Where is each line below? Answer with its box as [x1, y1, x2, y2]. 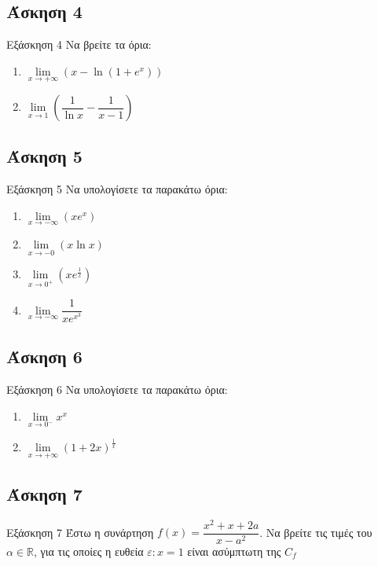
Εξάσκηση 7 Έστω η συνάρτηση [6, 524, 154, 540]
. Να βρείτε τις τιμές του [259, 524, 372, 540]
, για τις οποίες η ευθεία [34, 542, 144, 559]
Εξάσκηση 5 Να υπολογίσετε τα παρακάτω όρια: [6, 181, 228, 197]
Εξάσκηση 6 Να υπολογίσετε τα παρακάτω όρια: [6, 381, 228, 397]
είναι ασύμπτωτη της [187, 542, 281, 559]
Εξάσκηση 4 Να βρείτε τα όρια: [6, 36, 152, 53]
